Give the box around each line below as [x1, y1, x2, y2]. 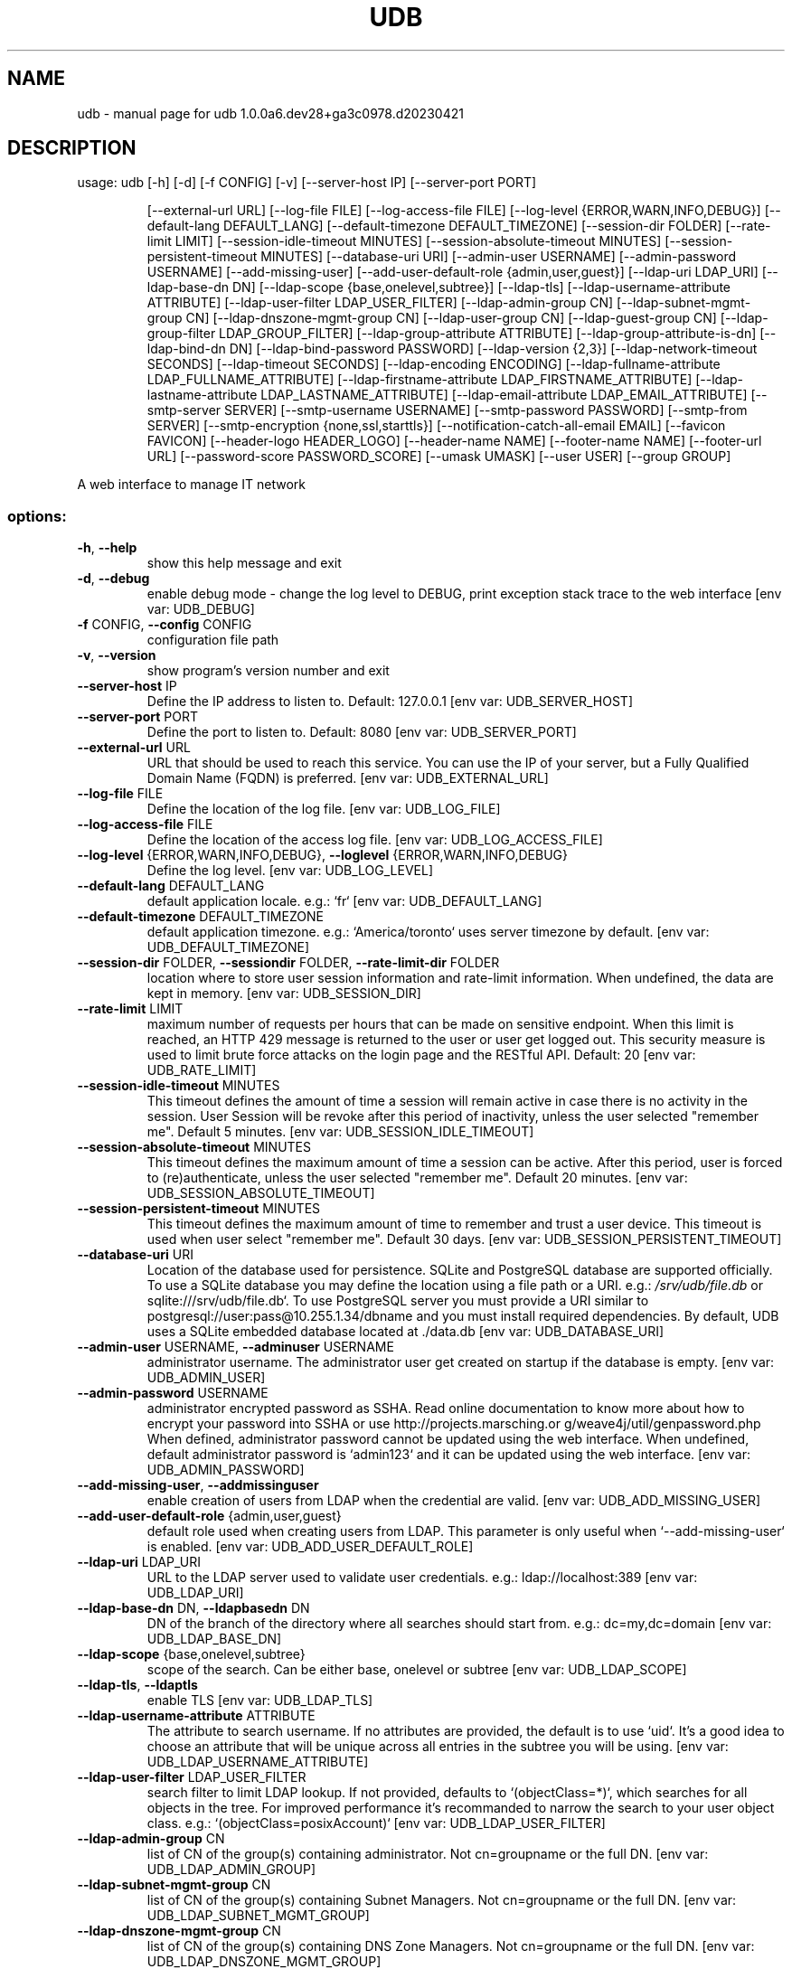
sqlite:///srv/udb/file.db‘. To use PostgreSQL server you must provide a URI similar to [146, 1293, 649, 1309]
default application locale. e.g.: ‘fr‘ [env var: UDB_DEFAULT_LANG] [146, 893, 542, 909]
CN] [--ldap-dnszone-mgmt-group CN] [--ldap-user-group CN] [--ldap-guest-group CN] [185, 310, 717, 326]
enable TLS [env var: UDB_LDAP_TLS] [146, 1692, 373, 1709]
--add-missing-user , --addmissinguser [77, 1477, 319, 1493]
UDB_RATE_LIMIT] [146, 1062, 257, 1079]
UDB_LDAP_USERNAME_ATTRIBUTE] [146, 1754, 369, 1770]
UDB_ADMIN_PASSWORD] [146, 1462, 305, 1478]
